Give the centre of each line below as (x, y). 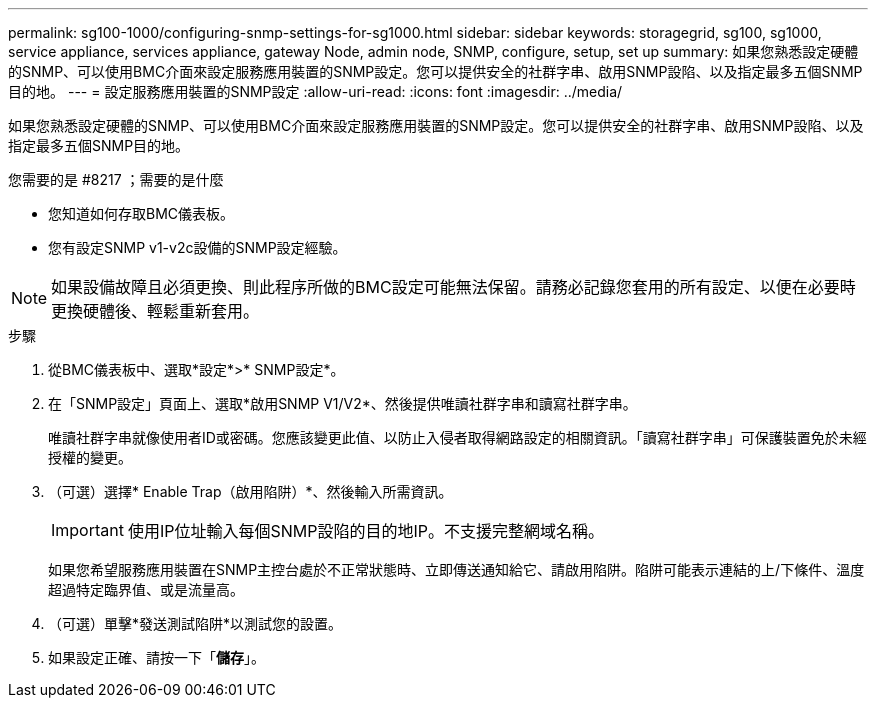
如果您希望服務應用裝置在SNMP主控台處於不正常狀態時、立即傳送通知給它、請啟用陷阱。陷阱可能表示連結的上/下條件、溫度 (456, 569)
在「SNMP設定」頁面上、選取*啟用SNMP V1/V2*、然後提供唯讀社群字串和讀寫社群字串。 (342, 403)
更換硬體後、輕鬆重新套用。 (155, 311)
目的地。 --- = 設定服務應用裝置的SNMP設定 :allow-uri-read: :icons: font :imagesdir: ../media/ (315, 91)
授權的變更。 (90, 457)
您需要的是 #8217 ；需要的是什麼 (116, 179)
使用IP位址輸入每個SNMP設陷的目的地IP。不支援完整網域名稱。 (365, 531)
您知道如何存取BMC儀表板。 (141, 213)
